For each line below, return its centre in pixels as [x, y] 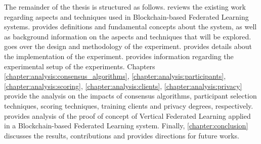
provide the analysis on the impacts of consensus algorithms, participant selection [130, 96]
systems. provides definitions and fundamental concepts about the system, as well [130, 27]
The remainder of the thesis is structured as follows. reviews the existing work [125, 7]
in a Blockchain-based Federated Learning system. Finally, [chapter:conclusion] [126, 126]
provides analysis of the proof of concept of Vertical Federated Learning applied [127, 115]
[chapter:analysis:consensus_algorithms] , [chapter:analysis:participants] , [115, 76]
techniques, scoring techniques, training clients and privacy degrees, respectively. [129, 105]
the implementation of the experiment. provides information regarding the [119, 56]
